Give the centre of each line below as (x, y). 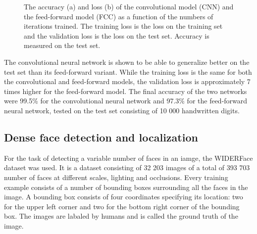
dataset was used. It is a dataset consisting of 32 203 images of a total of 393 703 (127, 167)
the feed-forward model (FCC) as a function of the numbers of (119, 16)
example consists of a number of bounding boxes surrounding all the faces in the (126, 187)
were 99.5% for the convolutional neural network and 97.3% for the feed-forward (126, 101)
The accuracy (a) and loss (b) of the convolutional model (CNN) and (129, 6)
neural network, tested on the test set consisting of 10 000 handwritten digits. (122, 110)
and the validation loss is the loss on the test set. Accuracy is (117, 35)
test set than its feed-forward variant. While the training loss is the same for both (128, 71)
